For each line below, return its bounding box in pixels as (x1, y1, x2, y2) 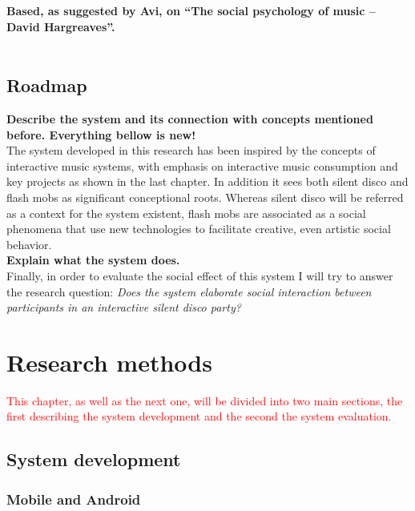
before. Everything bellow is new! (6, 126, 196, 143)
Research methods (6, 345, 212, 378)
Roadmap (6, 73, 87, 98)
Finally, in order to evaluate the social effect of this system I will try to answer (6, 267, 393, 284)
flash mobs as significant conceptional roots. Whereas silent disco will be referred (6, 188, 404, 205)
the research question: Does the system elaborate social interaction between (6, 283, 372, 300)
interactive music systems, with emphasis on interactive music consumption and (6, 157, 398, 174)
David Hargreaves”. (6, 18, 115, 34)
